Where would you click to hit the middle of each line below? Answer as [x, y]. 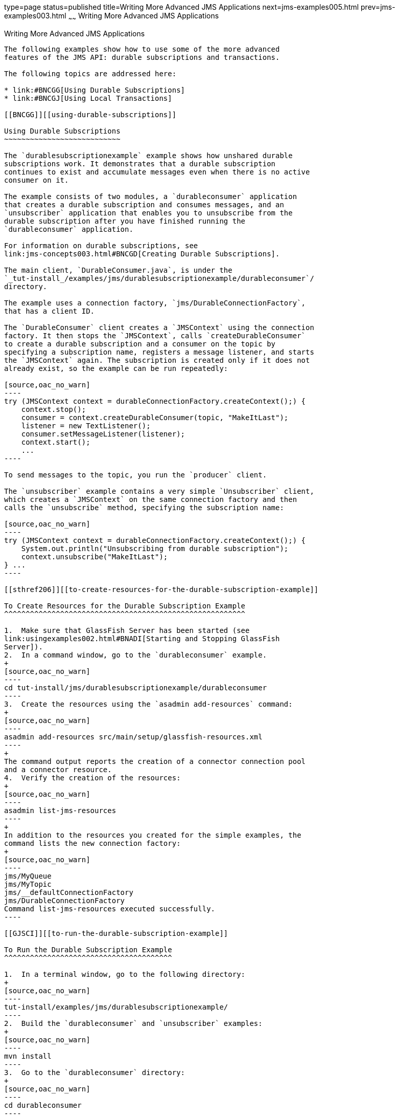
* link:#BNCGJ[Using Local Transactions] [88, 98]
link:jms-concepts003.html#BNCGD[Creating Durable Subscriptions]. [142, 254]
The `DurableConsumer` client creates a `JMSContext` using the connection [159, 327]
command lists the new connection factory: [92, 843]
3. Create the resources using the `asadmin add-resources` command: [148, 704]
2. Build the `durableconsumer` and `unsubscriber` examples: [133, 1023]
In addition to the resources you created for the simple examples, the [153, 835]
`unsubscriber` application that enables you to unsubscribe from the [148, 213]
